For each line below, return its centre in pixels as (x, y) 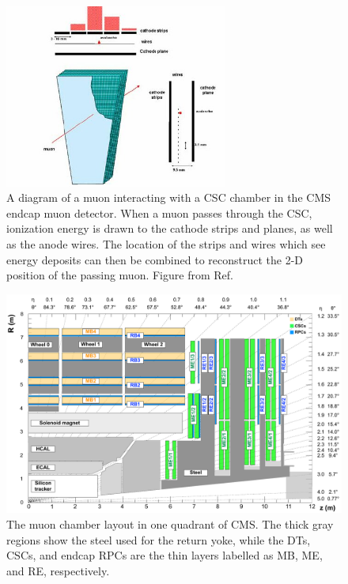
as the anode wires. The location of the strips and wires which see (166, 243)
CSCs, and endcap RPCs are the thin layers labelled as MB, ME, (165, 555)
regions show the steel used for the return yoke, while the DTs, (159, 539)
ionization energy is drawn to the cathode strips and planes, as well (170, 228)
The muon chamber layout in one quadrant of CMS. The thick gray (170, 523)
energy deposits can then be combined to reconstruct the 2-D (155, 259)
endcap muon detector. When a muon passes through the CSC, (159, 212)
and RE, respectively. (58, 570)
